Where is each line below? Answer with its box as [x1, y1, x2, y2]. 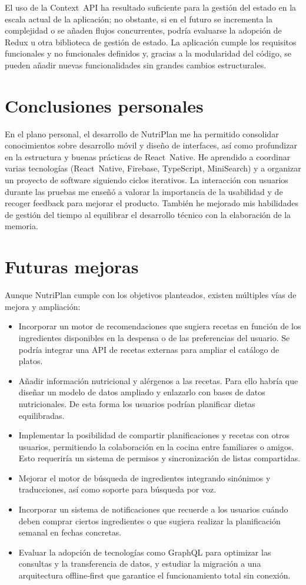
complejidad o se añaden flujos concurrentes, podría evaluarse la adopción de [5, 24, 282, 37]
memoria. [5, 220, 38, 232]
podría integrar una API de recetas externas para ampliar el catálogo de [18, 343, 280, 355]
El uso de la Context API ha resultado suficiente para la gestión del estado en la [5, 1, 297, 13]
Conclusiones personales [5, 93, 204, 117]
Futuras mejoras [5, 255, 139, 279]
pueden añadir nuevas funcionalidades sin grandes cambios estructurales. [5, 58, 267, 71]
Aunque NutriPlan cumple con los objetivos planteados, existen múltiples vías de [5, 289, 297, 301]
